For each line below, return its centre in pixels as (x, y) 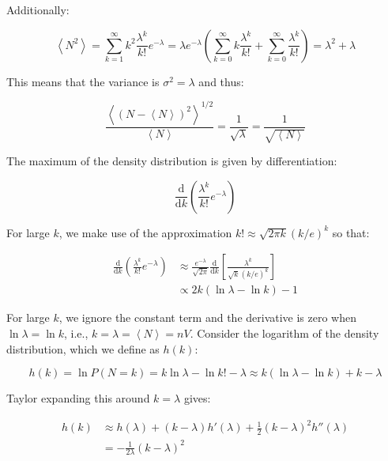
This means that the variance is (83, 81)
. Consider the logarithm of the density (284, 333)
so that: (351, 232)
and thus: (221, 81)
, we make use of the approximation (145, 232)
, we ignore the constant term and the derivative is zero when (208, 317)
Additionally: (38, 9)
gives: (197, 398)
